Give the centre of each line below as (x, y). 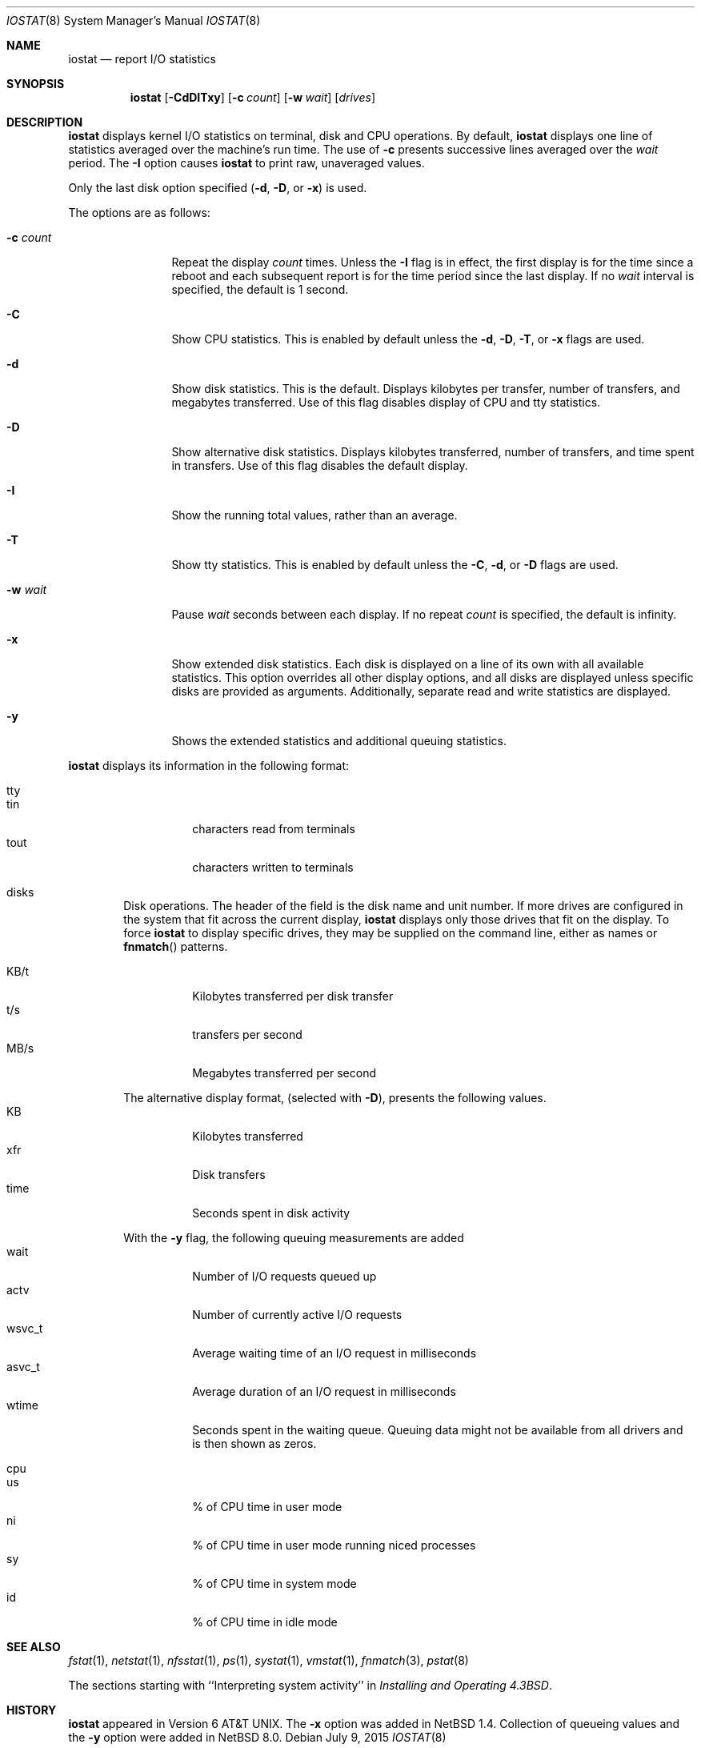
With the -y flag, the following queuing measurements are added (294, 1238)
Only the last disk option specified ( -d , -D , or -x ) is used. (218, 188)
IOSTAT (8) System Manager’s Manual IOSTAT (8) (134, 20)
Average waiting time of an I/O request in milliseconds (334, 1353)
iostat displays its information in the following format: (209, 766)
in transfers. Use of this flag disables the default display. (320, 465)
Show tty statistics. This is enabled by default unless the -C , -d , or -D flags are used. (395, 565)
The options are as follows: (139, 212)
